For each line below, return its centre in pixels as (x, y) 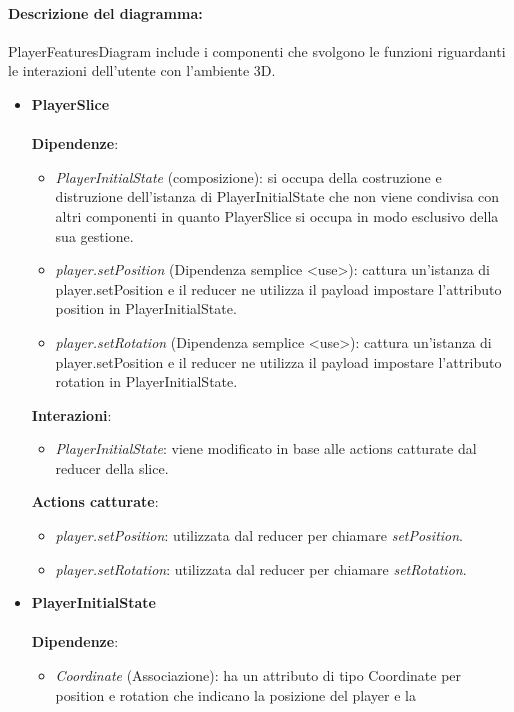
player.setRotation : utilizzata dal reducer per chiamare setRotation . (261, 568)
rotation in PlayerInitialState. (146, 381)
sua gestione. (94, 235)
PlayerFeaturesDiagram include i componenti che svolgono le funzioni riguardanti (257, 50)
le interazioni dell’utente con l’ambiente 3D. (142, 70)
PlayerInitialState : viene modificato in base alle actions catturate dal (266, 448)
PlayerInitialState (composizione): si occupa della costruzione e (248, 176)
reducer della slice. (112, 467)
